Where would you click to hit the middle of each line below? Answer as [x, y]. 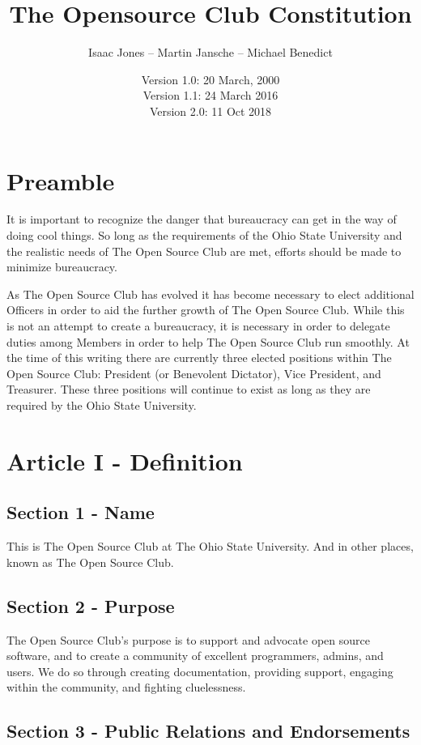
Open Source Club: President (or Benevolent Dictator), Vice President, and [194, 373]
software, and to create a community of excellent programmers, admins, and [195, 656]
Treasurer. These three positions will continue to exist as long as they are [189, 389]
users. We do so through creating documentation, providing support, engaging [200, 671]
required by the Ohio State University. [102, 404]
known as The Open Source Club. [90, 562]
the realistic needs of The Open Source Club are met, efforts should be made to [204, 251]
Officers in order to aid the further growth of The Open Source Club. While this [206, 310]
